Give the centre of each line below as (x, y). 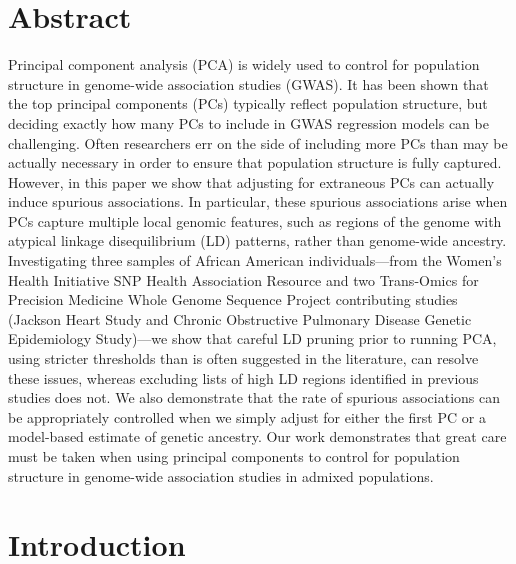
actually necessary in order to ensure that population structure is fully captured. (255, 162)
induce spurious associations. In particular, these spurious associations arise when (258, 201)
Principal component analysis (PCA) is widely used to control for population (244, 64)
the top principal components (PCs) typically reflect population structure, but (248, 103)
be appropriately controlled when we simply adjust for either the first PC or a (247, 416)
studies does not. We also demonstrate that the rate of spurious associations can (254, 397)
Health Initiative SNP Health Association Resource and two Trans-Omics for (243, 279)
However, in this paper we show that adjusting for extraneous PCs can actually (251, 181)
